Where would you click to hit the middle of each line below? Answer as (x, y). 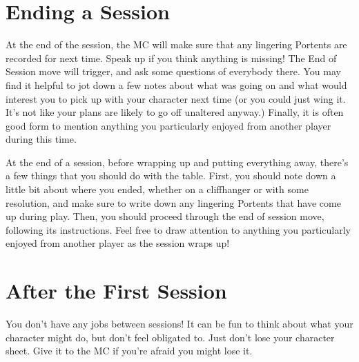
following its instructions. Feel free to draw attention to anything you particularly (178, 229)
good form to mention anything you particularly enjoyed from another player (168, 125)
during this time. (41, 139)
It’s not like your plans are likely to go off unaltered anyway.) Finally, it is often (175, 112)
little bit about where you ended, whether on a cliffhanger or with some (157, 189)
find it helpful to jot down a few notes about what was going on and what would (176, 84)
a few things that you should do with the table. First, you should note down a (171, 175)
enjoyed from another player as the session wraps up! (118, 243)
